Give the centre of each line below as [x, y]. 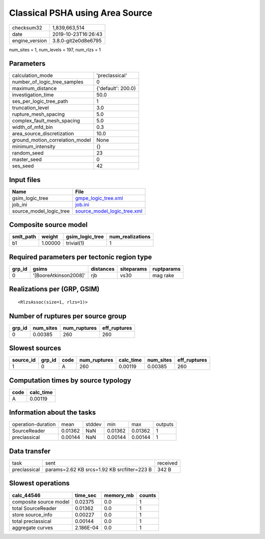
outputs [165, 424]
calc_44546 [26, 495]
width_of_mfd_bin [33, 127]
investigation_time [33, 95]
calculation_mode [33, 75]
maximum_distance [34, 89]
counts [148, 495]
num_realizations [130, 237]
